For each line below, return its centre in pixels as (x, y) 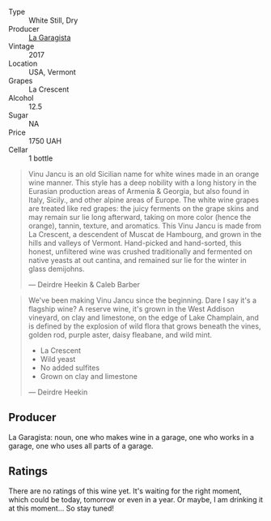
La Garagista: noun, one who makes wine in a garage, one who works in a (131, 437)
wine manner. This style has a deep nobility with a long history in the (142, 183)
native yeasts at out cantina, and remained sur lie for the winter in (137, 260)
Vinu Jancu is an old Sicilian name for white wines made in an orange (144, 174)
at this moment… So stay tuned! (61, 508)
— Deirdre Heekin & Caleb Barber (84, 284)
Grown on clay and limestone (89, 376)
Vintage (21, 46)
